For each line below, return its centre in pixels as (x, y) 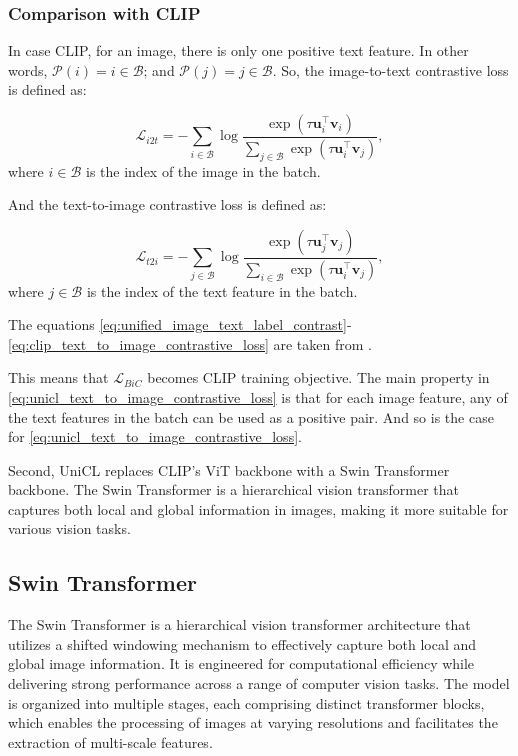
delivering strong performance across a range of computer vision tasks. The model (259, 683)
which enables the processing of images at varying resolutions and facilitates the (253, 722)
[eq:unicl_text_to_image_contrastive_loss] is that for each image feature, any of (258, 396)
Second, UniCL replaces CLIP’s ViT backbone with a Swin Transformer (229, 469)
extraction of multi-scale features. (110, 741)
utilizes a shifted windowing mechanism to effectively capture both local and (242, 643)
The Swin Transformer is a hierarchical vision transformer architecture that (239, 624)
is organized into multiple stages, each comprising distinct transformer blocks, (246, 702)
